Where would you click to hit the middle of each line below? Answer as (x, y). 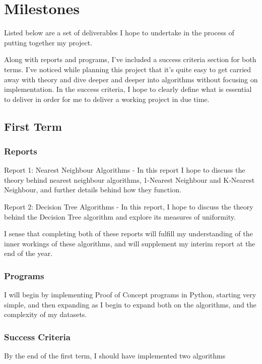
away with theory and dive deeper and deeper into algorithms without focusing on (131, 79)
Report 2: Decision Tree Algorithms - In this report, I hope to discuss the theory (129, 207)
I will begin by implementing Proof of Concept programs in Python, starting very (130, 295)
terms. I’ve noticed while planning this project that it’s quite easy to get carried (128, 69)
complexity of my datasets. (46, 314)
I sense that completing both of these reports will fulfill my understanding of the (128, 233)
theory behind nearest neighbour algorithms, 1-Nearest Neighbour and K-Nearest (129, 179)
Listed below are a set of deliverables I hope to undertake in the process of (119, 33)
